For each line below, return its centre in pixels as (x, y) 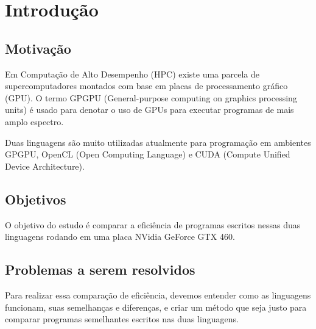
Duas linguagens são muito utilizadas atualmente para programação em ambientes (158, 142)
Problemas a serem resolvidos (100, 269)
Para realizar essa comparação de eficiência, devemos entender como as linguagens (158, 295)
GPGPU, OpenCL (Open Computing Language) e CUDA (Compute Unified (148, 154)
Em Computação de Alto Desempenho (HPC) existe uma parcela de (132, 74)
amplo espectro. (34, 121)
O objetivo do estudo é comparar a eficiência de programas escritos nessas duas (153, 224)
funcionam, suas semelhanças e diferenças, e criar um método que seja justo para (156, 307)
